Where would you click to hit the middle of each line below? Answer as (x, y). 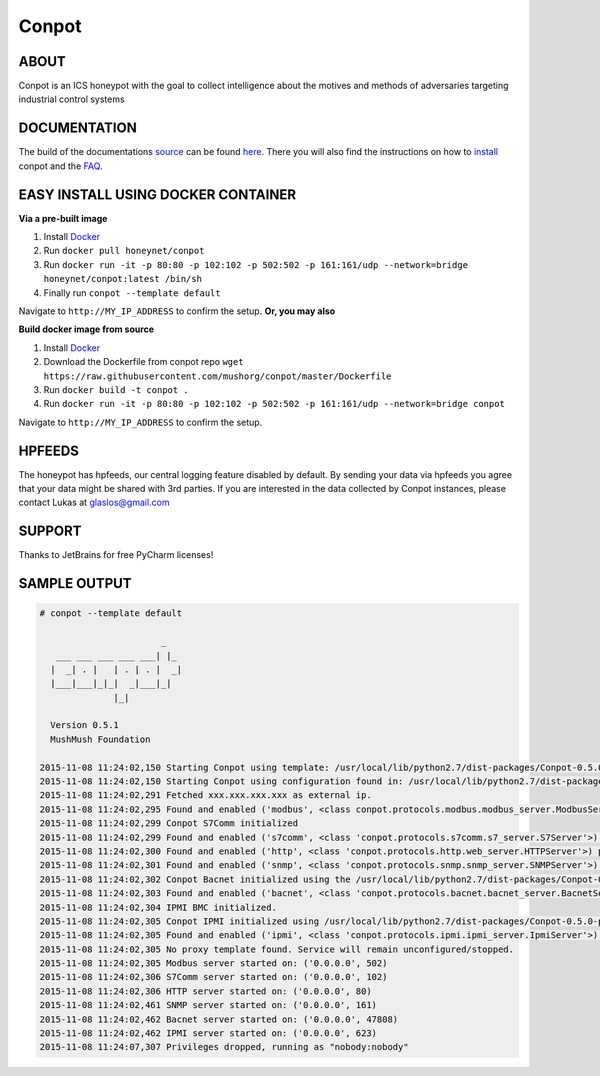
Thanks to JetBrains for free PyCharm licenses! (116, 555)
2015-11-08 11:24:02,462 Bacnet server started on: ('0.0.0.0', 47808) (219, 1019)
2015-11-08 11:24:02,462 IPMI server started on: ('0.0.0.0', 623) (208, 1033)
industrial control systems (71, 99)
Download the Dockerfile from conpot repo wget (143, 362)
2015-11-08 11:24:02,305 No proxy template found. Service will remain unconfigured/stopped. (277, 949)
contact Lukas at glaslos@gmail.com (94, 502)
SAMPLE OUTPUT (75, 583)
